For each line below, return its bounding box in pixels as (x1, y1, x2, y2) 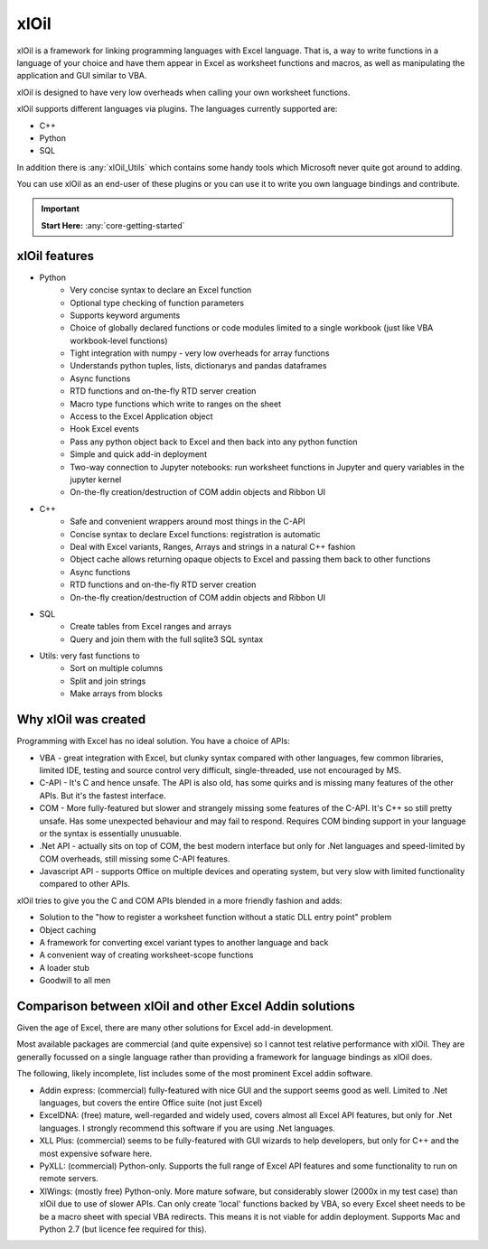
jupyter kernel (70, 474, 122, 485)
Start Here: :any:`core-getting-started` (41, 219, 185, 230)
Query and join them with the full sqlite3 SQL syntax (70, 633, 264, 645)
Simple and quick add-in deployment (70, 449, 208, 460)
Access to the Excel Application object (70, 411, 213, 422)
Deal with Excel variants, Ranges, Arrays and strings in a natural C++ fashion (70, 541, 356, 552)
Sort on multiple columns (70, 663, 164, 674)
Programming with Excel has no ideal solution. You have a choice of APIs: (16, 736, 291, 747)
